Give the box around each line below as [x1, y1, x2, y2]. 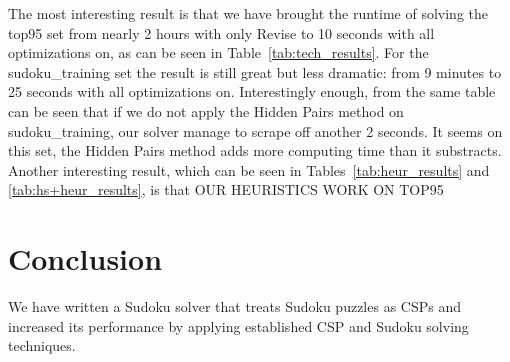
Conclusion [8, 238, 163, 279]
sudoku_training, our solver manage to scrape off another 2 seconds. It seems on [8, 120, 503, 141]
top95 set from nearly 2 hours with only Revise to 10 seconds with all [8, 22, 435, 43]
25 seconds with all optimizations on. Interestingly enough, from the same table [8, 81, 496, 102]
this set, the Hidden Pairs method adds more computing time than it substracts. [8, 140, 502, 161]
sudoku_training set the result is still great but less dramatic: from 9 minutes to [8, 61, 502, 82]
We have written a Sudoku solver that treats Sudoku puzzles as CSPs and [8, 296, 461, 317]
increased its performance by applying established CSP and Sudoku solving [8, 315, 469, 336]
